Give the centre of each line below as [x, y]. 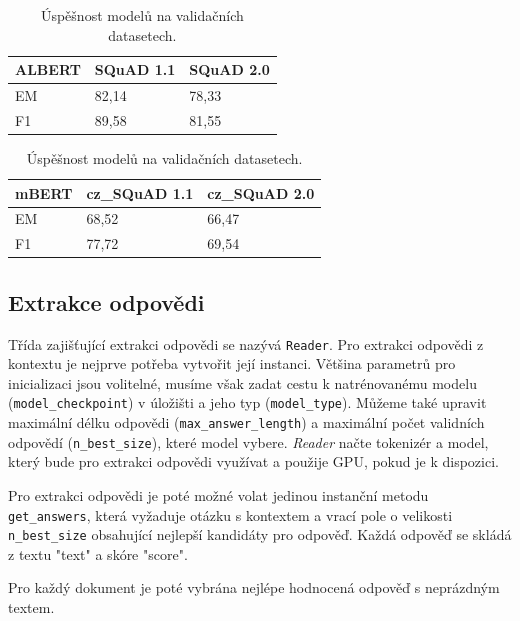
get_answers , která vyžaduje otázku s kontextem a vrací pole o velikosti [230, 514]
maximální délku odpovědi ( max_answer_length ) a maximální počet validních [246, 422]
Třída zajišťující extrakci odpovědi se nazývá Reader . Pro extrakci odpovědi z [246, 343]
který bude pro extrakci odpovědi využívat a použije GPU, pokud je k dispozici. [253, 461]
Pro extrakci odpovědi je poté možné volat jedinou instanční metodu [218, 494]
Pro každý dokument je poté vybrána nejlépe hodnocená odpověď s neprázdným [254, 587]
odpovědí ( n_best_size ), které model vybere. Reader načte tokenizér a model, [248, 441]
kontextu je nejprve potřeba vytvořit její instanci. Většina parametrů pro [232, 363]
